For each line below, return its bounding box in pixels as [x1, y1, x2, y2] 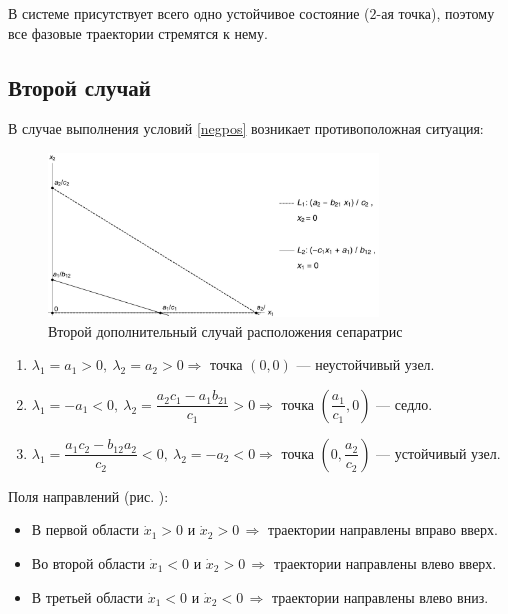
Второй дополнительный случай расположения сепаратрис [48, 320, 403, 341]
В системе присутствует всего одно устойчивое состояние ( [8, 3, 370, 23]
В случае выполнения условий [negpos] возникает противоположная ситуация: [8, 118, 484, 139]
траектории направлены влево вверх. [273, 553, 497, 574]
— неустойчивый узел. [296, 354, 435, 375]
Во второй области [31, 553, 145, 574]
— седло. [376, 393, 433, 414]
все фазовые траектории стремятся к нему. [8, 22, 268, 43]
